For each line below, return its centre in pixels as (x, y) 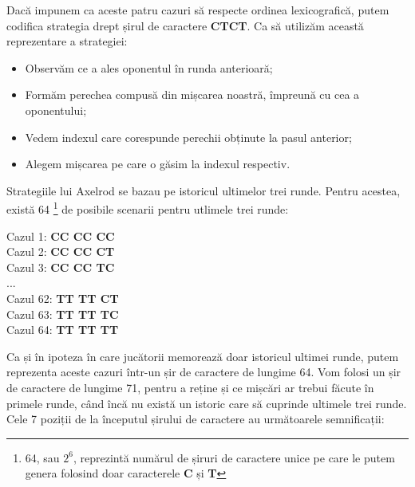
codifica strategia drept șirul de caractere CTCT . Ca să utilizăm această (185, 25)
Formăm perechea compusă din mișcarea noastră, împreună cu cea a (192, 94)
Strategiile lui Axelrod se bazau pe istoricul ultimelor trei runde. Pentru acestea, (204, 190)
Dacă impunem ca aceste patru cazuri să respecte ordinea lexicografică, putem (198, 10)
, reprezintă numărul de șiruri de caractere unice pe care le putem (234, 457)
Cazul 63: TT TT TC (63, 314)
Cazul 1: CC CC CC (61, 236)
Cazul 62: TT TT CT (63, 298)
